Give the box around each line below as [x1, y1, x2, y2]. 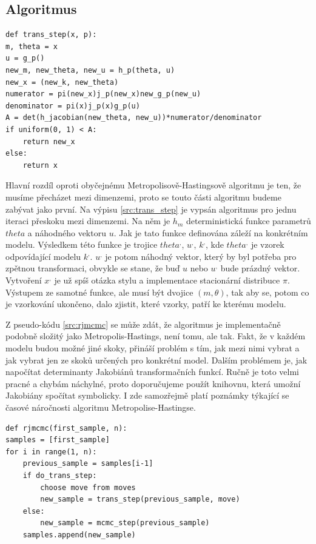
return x [22, 161, 58, 170]
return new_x [22, 137, 75, 146]
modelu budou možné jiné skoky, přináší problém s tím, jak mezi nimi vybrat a [5, 342, 300, 354]
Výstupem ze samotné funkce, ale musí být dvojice [5, 285, 193, 298]
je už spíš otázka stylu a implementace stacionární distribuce [54, 274, 280, 287]
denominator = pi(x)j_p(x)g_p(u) [5, 101, 140, 110]
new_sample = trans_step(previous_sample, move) [40, 495, 240, 504]
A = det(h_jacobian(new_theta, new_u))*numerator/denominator [5, 113, 262, 122]
